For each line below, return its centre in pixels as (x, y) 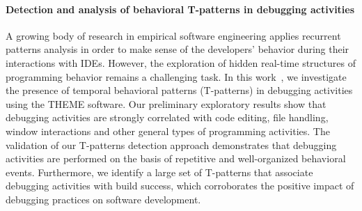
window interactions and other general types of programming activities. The (168, 131)
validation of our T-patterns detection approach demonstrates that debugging (171, 144)
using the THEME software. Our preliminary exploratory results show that (166, 103)
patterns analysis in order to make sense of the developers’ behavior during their (178, 49)
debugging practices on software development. (103, 199)
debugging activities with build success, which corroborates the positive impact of (180, 186)
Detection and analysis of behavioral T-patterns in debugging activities (180, 9)
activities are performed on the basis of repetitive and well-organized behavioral (176, 158)
